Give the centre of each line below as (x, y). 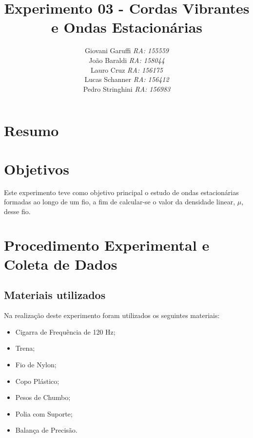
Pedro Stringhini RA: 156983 (127, 89)
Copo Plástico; (37, 381)
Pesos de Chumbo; (43, 397)
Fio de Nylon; (36, 364)
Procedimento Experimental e (107, 245)
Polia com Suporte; (44, 413)
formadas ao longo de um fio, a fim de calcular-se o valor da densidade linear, (120, 202)
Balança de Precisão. (46, 430)
